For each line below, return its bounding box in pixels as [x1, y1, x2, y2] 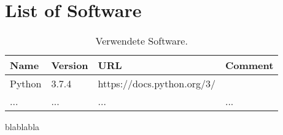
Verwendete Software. [95, 34, 188, 48]
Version [51, 58, 88, 73]
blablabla [5, 120, 40, 133]
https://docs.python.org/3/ [98, 76, 215, 91]
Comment [225, 58, 274, 73]
